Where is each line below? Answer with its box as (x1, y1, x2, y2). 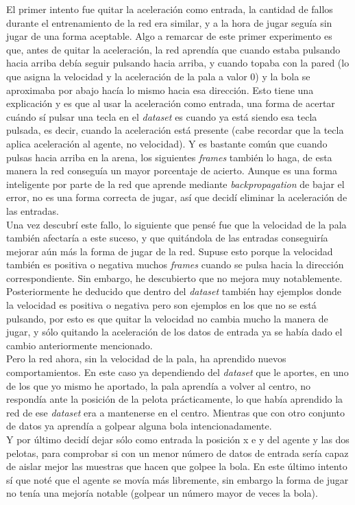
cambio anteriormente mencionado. (6, 338, 153, 352)
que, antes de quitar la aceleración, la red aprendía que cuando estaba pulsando (6, 42, 341, 56)
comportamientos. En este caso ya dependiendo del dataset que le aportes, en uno (6, 365, 349, 379)
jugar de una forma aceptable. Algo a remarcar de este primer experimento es (6, 29, 332, 43)
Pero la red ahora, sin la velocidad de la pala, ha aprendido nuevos (6, 351, 286, 366)
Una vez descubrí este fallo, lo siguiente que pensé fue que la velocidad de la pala (6, 217, 347, 231)
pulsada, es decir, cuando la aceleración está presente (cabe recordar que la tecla (6, 123, 344, 137)
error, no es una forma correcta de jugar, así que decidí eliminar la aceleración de (6, 190, 347, 204)
